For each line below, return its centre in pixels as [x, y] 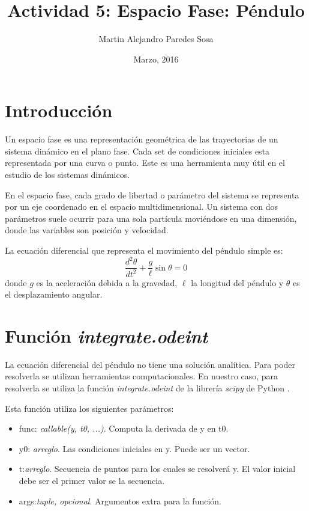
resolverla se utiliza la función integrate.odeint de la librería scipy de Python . [147, 388]
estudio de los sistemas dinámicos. [67, 175]
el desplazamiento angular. [54, 294]
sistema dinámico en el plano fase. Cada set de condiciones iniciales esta [137, 151]
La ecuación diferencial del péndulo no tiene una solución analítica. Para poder [150, 364]
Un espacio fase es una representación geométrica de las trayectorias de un [142, 139]
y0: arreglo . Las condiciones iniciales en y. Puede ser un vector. [134, 448]
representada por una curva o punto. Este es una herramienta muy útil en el [145, 163]
